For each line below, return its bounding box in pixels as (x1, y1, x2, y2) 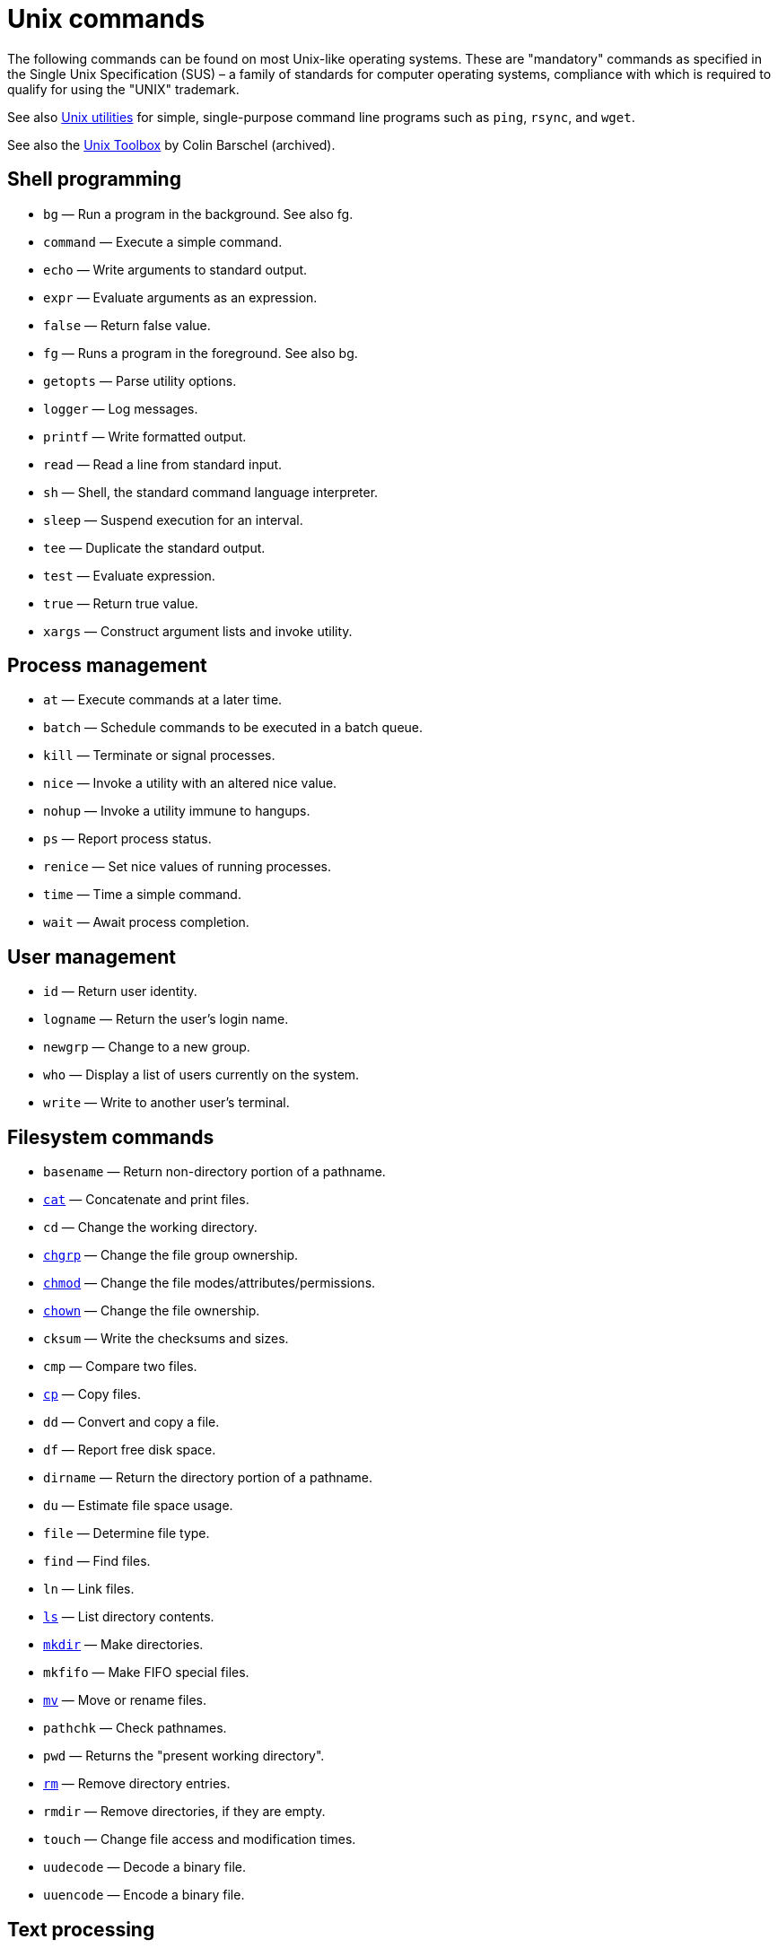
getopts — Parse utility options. (43, 372, 237, 389)
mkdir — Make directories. (43, 1637, 204, 1653)
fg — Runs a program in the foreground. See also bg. (43, 345, 358, 361)
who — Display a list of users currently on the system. (43, 1067, 360, 1083)
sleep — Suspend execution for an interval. (43, 511, 303, 528)
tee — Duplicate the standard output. (43, 539, 266, 555)
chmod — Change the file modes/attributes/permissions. (43, 1275, 376, 1291)
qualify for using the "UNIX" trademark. (7, 81, 240, 97)
